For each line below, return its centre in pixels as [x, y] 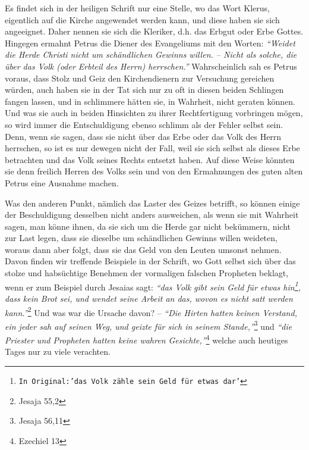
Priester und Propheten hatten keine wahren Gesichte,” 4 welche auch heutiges [146, 339]
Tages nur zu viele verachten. [58, 351]
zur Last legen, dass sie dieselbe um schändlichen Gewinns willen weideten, [141, 238]
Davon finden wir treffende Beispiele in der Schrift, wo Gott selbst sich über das [150, 261]
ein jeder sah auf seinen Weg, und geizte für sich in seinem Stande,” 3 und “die [149, 325]
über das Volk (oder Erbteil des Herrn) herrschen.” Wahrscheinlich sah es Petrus [151, 66]
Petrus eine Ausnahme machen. [62, 182]
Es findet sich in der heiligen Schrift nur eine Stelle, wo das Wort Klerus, [137, 8]
